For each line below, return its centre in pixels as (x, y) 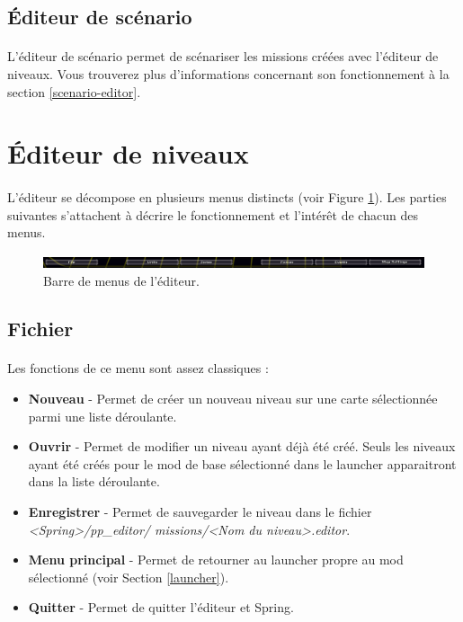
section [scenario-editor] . (74, 91)
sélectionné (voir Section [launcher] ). (129, 577)
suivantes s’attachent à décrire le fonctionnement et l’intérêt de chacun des (213, 214)
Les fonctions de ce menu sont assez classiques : (138, 368)
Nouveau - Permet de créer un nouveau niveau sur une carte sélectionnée (233, 399)
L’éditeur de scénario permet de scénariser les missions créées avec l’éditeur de (223, 56)
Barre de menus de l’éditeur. (121, 280)
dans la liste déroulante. (94, 481)
